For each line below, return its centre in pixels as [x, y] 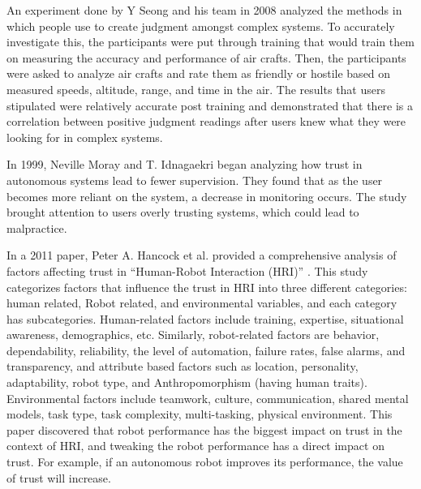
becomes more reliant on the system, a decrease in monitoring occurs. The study [207, 196]
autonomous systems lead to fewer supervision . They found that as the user [195, 180]
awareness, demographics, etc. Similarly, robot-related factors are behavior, [193, 335]
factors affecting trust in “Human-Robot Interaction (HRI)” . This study [187, 270]
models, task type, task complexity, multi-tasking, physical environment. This [200, 414]
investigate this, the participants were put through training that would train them [210, 42]
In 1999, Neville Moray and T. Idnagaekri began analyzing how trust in [185, 164]
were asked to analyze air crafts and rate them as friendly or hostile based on [199, 73]
